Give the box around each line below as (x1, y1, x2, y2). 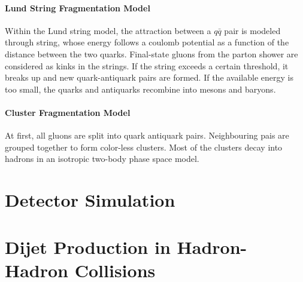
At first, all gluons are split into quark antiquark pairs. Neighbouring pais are (5, 129, 289, 142)
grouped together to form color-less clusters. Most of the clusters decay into (5, 140, 283, 153)
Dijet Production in (5, 234, 171, 259)
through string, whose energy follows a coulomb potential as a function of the (5, 36, 289, 48)
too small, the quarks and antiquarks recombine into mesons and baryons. (5, 82, 276, 95)
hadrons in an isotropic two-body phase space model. (5, 152, 199, 165)
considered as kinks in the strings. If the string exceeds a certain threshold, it (5, 59, 289, 72)
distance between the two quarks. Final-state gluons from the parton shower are (5, 47, 298, 60)
